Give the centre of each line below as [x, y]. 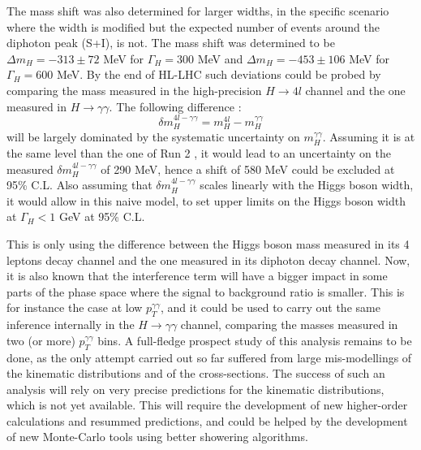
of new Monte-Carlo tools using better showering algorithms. [157, 437]
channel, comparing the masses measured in [289, 325]
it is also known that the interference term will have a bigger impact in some [197, 276]
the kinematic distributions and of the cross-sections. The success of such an [196, 373]
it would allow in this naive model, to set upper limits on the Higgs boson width [206, 200]
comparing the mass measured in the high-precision [134, 90]
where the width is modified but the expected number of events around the [193, 26]
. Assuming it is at [369, 137]
